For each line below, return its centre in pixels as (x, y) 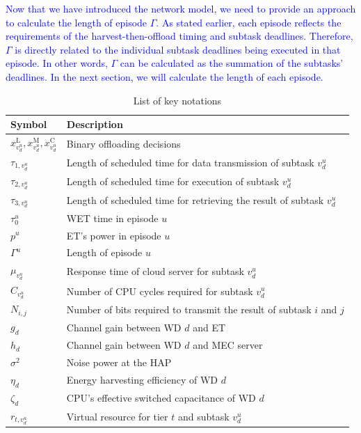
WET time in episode (112, 218)
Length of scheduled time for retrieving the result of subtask (195, 199)
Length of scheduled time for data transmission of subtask (190, 162)
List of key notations (177, 100)
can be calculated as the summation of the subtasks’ (232, 63)
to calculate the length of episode (77, 22)
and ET (209, 327)
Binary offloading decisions (123, 143)
